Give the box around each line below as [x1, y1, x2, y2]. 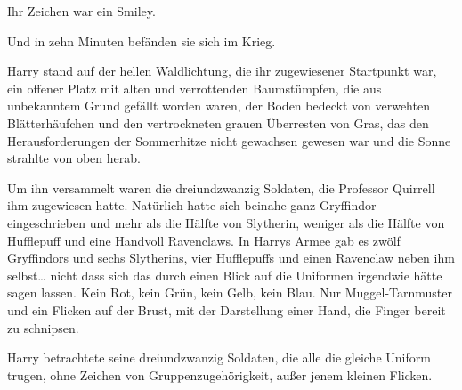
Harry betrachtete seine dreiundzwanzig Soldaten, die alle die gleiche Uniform [7, 348, 431, 367]
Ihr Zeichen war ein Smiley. [7, 2, 156, 20]
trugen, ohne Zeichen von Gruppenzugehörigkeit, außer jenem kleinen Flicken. [7, 365, 433, 384]
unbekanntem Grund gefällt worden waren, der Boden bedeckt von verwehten [7, 96, 430, 115]
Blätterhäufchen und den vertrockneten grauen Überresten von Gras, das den [7, 113, 429, 132]
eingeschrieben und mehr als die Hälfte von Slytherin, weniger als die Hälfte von [7, 213, 445, 232]
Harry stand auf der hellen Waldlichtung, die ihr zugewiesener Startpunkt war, [7, 61, 437, 80]
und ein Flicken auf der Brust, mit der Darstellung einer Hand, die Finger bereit [7, 300, 446, 319]
